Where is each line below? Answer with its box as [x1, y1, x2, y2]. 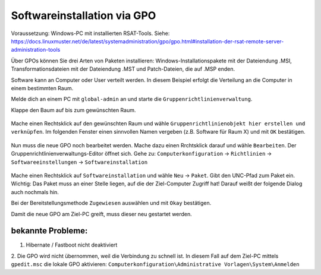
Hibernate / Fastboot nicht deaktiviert [26, 241, 118, 249]
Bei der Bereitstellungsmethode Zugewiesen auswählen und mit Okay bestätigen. [11, 200, 212, 207]
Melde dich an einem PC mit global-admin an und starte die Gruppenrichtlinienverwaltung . [11, 96, 253, 103]
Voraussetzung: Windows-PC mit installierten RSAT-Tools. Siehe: [11, 30, 170, 37]
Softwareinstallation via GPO [11, 9, 156, 22]
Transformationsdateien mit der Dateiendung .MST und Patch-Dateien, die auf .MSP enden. [11, 65, 235, 72]
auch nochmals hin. [11, 188, 59, 195]
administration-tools [11, 46, 61, 53]
